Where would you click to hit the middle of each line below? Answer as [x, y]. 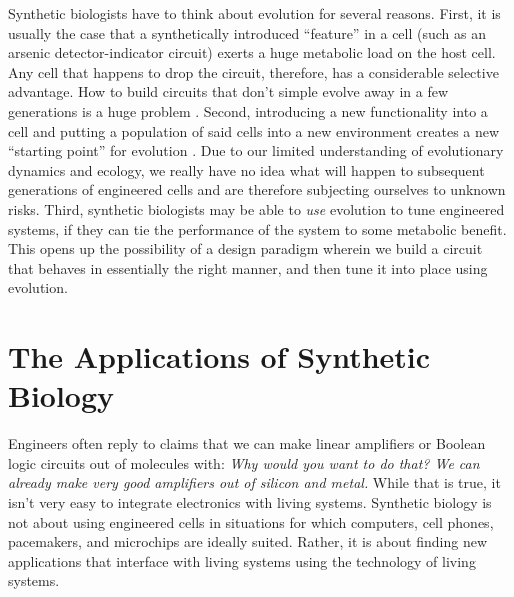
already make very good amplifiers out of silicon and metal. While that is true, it [254, 482]
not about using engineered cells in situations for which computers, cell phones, [251, 521]
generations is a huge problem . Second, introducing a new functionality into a [248, 110]
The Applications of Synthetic [219, 356]
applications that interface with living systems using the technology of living [242, 560]
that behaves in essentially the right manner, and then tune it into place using [248, 267]
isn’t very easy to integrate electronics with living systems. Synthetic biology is [250, 502]
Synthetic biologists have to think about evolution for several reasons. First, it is [254, 13]
